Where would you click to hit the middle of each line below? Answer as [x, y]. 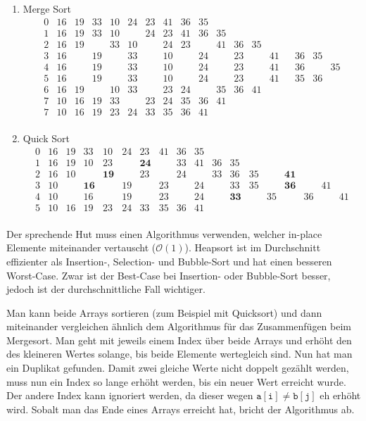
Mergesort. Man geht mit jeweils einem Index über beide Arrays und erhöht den [179, 340]
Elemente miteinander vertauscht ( [81, 247]
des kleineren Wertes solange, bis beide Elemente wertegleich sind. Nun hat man [179, 354]
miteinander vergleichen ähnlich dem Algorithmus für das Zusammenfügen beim [179, 326]
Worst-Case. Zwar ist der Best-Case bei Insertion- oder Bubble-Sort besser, [169, 275]
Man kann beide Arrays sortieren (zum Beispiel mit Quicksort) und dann [164, 312]
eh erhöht [340, 395]
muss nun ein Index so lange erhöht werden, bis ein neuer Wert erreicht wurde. [176, 381]
